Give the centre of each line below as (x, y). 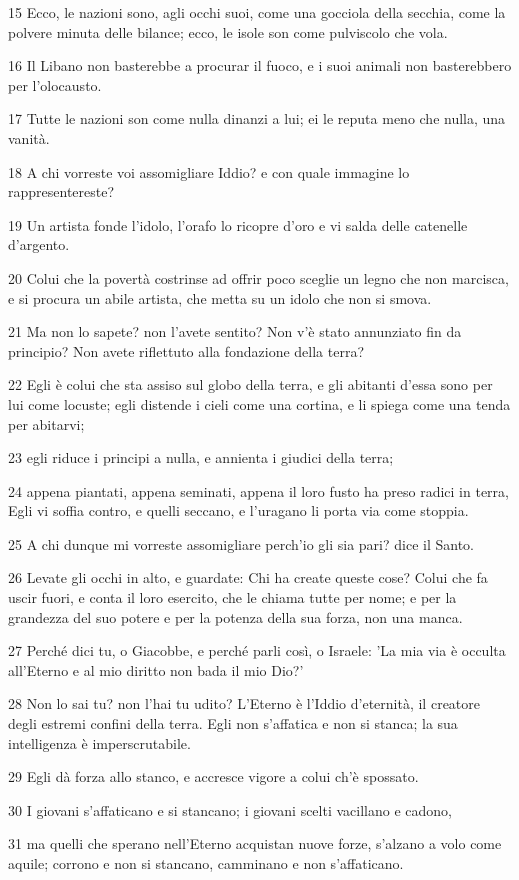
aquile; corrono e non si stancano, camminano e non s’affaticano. (206, 863)
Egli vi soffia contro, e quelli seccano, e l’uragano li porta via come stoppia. (238, 510)
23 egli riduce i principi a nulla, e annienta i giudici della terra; (201, 457)
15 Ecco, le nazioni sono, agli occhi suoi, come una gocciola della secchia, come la (257, 12)
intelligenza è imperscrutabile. (99, 742)
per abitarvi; (46, 423)
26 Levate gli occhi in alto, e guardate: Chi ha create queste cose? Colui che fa (248, 577)
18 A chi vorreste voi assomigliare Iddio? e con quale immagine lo (209, 171)
